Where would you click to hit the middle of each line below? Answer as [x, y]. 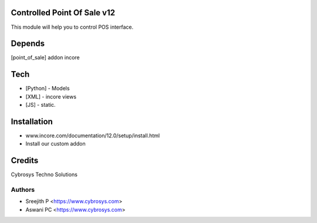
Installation [32, 121]
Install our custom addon [55, 144]
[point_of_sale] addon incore [45, 58]
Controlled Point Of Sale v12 [63, 13]
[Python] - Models [48, 89]
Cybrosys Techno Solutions [44, 175]
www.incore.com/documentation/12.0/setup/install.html [93, 136]
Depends [28, 44]
